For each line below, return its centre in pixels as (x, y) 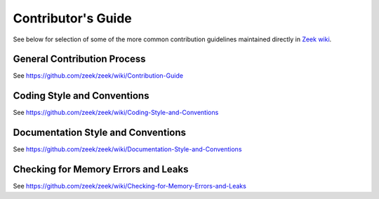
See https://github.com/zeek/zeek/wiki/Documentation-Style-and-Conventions (127, 149)
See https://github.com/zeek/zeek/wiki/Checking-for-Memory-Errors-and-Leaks (130, 186)
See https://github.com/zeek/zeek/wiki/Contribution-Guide (98, 76)
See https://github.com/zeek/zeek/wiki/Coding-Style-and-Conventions (116, 113)
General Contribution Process (80, 59)
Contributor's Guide (73, 18)
